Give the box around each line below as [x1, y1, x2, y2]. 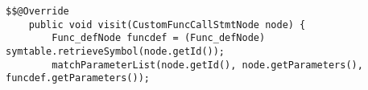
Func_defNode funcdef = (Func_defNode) [52, 32, 266, 44]
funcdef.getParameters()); [6, 72, 150, 84]
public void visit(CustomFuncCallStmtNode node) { [28, 18, 306, 31]
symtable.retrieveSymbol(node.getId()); [6, 45, 225, 57]
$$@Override [6, 6, 69, 17]
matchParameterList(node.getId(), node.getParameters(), [52, 59, 363, 71]
